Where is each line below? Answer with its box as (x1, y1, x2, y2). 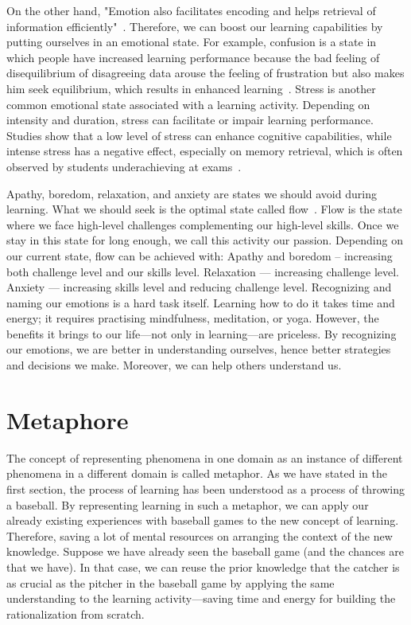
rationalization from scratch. (6, 605, 145, 622)
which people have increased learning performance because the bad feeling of (6, 49, 380, 65)
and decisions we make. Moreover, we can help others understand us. (6, 357, 342, 373)
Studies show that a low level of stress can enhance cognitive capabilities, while (6, 127, 392, 143)
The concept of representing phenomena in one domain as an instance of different (6, 449, 403, 466)
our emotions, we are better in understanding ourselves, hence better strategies (6, 341, 391, 357)
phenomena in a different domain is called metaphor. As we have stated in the (6, 465, 387, 482)
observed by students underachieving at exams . (6, 158, 242, 174)
